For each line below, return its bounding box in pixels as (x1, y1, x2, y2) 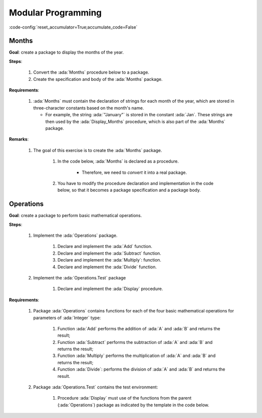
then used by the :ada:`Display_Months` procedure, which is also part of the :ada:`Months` (45, 119, 226, 124)
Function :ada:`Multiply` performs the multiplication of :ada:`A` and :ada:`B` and (57, 353, 216, 358)
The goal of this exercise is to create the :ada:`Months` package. (33, 147, 163, 153)
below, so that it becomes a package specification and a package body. (57, 187, 201, 193)
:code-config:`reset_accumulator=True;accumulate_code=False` (9, 24, 138, 30)
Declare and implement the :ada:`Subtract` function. (57, 250, 162, 256)
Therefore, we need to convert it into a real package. (82, 170, 187, 175)
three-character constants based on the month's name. (33, 105, 144, 111)
